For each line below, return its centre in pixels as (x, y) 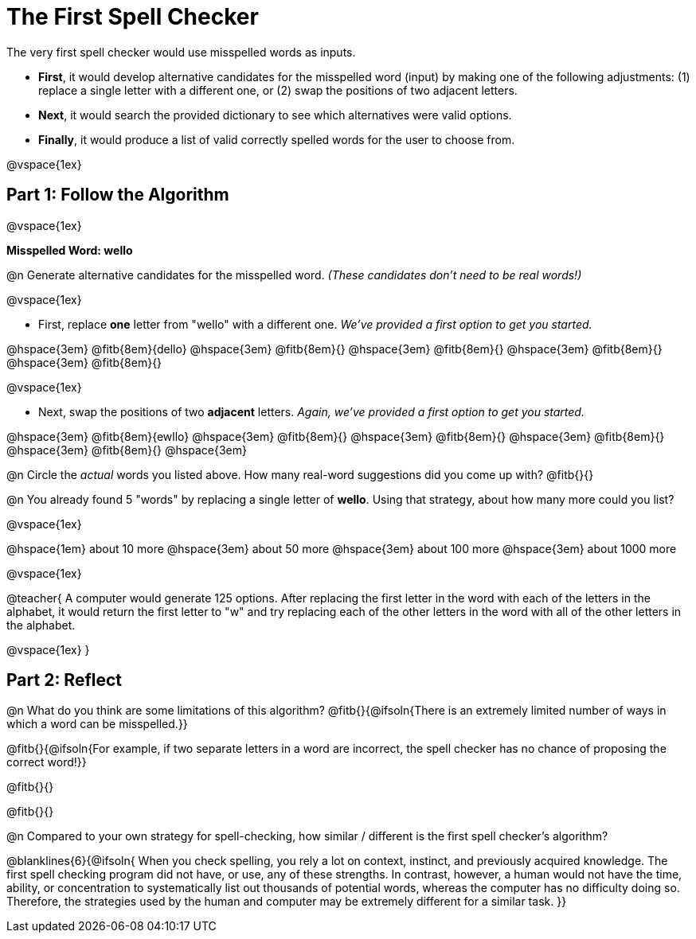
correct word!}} (47, 762)
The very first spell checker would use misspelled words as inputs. (181, 52)
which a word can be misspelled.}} (97, 724)
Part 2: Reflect (65, 680)
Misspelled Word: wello (70, 250)
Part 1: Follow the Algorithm (118, 195)
